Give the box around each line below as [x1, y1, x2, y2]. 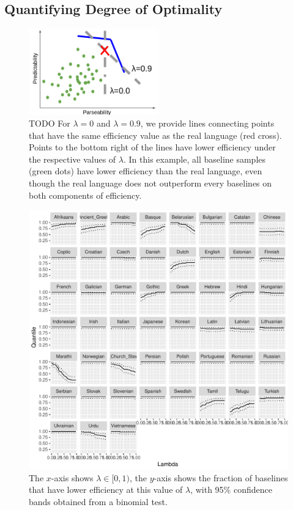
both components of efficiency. [29, 188, 142, 201]
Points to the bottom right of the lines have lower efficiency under [29, 141, 276, 153]
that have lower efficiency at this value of [29, 483, 183, 496]
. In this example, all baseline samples [123, 152, 266, 165]
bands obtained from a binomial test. [29, 495, 168, 508]
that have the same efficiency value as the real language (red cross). [29, 128, 282, 141]
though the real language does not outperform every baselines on [29, 177, 272, 190]
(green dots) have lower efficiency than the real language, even [29, 164, 262, 177]
